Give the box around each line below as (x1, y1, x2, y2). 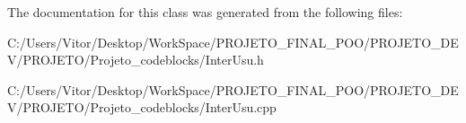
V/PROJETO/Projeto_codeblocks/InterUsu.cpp (7, 98, 277, 117)
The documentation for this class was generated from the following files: (7, 3, 403, 21)
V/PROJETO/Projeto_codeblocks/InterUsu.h (7, 50, 264, 69)
